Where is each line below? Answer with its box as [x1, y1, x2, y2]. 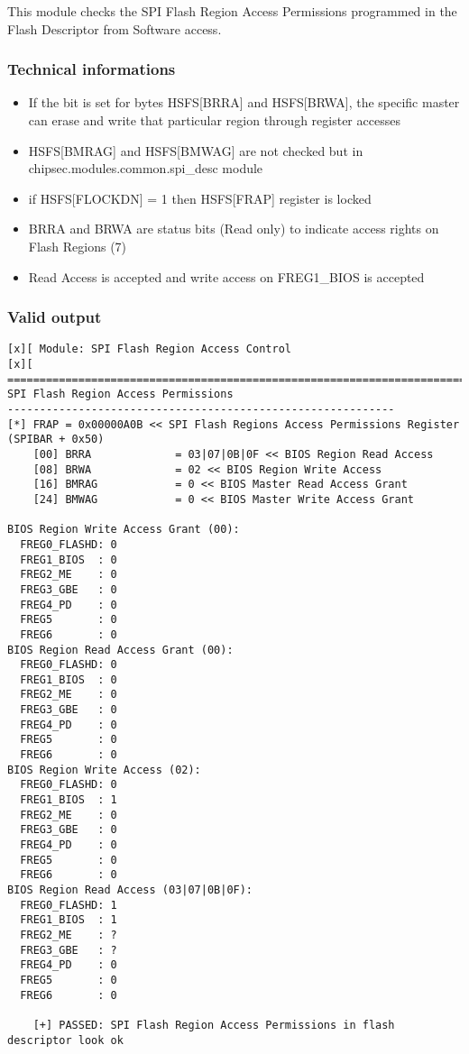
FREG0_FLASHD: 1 [20, 898, 117, 912]
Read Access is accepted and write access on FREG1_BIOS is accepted [28, 267, 425, 286]
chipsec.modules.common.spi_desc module [28, 159, 263, 178]
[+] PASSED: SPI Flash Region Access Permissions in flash [32, 1018, 395, 1031]
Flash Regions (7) [28, 236, 127, 255]
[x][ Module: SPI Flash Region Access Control [7, 343, 291, 356]
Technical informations [7, 58, 176, 80]
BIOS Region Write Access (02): [7, 763, 201, 776]
